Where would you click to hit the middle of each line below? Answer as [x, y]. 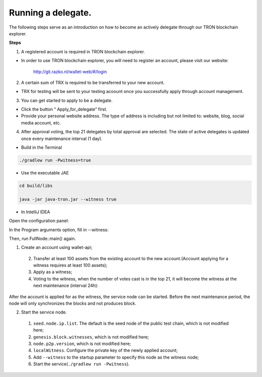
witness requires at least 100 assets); [70, 265]
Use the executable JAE [45, 173]
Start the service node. [44, 312]
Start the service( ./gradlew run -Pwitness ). [82, 364]
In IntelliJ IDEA [36, 212]
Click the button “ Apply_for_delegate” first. [64, 110]
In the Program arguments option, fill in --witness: [59, 230]
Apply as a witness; [53, 272]
